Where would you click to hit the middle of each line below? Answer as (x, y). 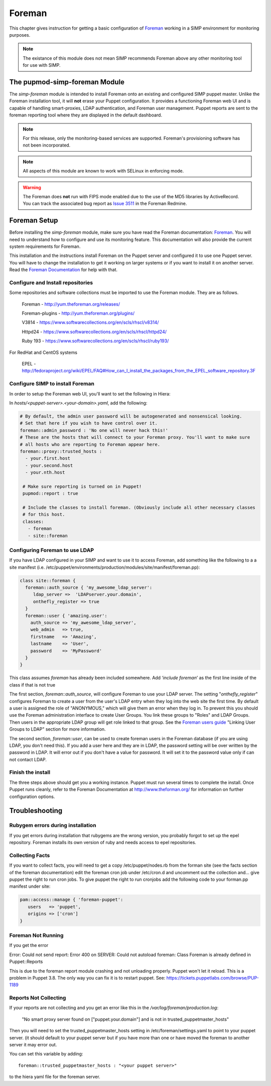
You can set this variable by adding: (46, 1054)
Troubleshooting (36, 811)
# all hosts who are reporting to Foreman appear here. (90, 444)
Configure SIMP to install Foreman (52, 384)
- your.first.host (48, 458)
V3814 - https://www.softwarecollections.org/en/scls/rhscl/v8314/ (90, 322)
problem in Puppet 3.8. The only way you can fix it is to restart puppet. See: (87, 978)
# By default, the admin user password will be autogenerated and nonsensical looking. (131, 416)
